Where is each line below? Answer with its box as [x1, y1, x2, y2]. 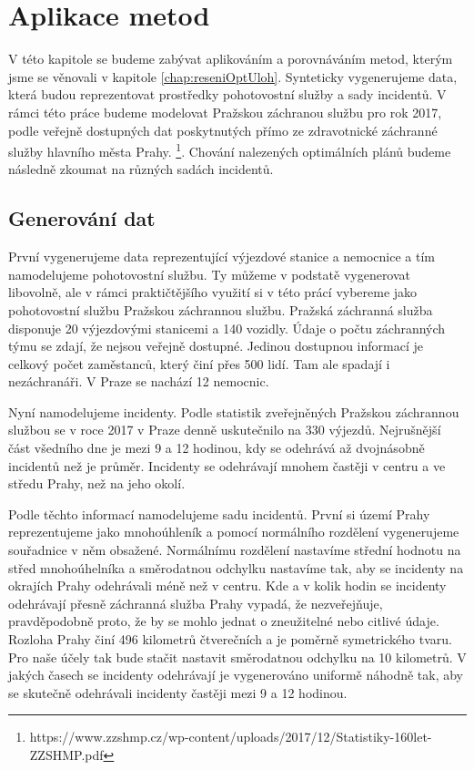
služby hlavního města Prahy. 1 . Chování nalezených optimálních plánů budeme [8, 139, 451, 160]
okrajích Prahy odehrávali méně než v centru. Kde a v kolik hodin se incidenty [8, 576, 447, 595]
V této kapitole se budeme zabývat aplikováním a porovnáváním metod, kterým [8, 49, 453, 68]
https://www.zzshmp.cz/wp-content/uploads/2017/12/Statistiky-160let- [29, 727, 432, 746]
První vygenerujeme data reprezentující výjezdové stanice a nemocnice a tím [8, 247, 436, 266]
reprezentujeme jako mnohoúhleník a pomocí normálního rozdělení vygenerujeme [8, 522, 459, 541]
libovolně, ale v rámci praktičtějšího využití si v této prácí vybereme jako [8, 282, 418, 302]
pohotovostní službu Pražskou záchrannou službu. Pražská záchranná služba [8, 300, 433, 319]
